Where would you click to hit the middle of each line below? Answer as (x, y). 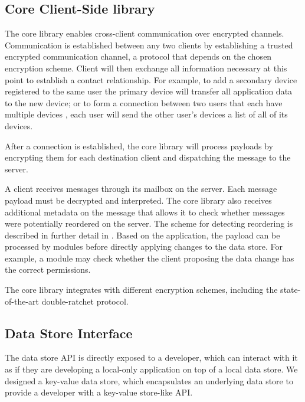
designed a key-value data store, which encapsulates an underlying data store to (149, 380)
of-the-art (22, 301)
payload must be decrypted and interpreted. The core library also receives (138, 200)
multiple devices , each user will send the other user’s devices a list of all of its (146, 114)
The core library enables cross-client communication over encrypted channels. (145, 33)
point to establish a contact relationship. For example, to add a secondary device (151, 79)
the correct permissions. (48, 269)
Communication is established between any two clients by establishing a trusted (149, 45)
